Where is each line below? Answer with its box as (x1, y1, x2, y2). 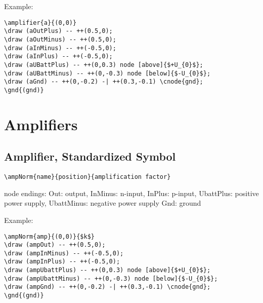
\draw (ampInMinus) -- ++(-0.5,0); (4, 249, 124, 257)
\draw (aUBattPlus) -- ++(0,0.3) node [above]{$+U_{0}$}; (4, 61, 203, 68)
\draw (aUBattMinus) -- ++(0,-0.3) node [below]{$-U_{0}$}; (4, 69, 211, 77)
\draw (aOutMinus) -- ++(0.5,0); (4, 35, 116, 43)
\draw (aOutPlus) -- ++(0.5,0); (4, 27, 113, 35)
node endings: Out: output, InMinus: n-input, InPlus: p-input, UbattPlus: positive (4, 187, 259, 198)
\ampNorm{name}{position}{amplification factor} (4, 173, 171, 181)
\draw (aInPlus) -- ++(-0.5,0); (4, 53, 113, 60)
